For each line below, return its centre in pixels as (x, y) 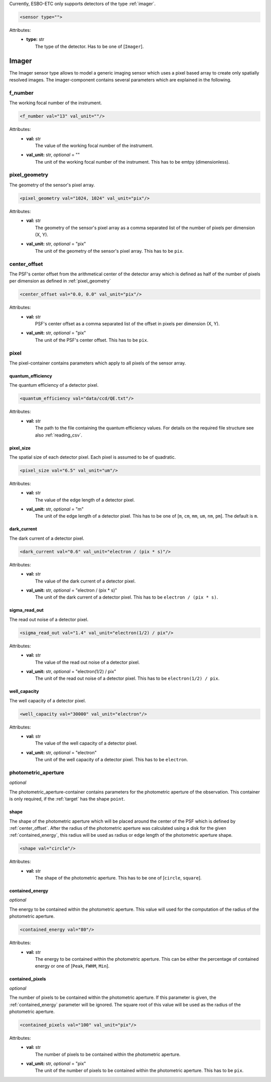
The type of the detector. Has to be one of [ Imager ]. (90, 46)
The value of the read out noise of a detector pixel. (88, 662)
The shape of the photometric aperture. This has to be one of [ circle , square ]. (118, 878)
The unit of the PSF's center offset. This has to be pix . (92, 340)
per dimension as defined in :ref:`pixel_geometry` (60, 281)
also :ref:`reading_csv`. (59, 435)
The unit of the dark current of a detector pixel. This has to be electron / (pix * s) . (127, 597)
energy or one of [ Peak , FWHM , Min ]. (73, 966)
